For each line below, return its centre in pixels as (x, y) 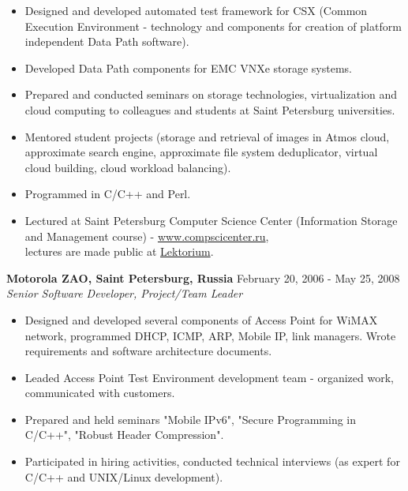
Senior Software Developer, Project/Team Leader (125, 293)
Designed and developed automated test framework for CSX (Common (196, 10)
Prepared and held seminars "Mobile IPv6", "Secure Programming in (191, 419)
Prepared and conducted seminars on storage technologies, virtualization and (211, 94)
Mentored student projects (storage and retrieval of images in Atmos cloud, (207, 136)
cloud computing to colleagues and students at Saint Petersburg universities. (210, 109)
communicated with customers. (100, 393)
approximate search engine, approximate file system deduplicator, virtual (201, 152)
